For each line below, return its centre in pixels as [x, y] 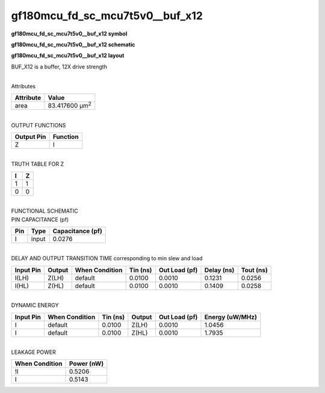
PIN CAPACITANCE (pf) [40, 219]
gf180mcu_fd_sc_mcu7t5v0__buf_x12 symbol [69, 34]
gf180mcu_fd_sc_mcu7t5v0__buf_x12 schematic [73, 44]
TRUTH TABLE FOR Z [38, 164]
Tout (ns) [254, 270]
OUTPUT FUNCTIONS [39, 125]
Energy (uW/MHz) [231, 317]
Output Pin [30, 137]
